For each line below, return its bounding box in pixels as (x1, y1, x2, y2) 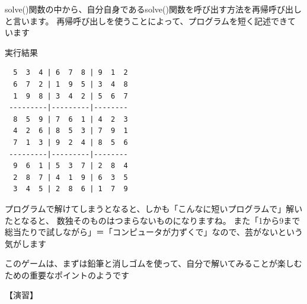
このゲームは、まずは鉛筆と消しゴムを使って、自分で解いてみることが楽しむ (5, 257, 302, 270)
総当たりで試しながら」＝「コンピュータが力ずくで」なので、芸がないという (5, 226, 303, 238)
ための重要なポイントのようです (5, 268, 129, 281)
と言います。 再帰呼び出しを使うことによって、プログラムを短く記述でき (5, 14, 288, 27)
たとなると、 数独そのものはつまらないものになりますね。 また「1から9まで (5, 214, 300, 226)
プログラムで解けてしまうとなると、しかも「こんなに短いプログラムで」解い (5, 202, 303, 214)
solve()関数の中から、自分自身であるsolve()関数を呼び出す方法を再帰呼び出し (5, 3, 302, 15)
